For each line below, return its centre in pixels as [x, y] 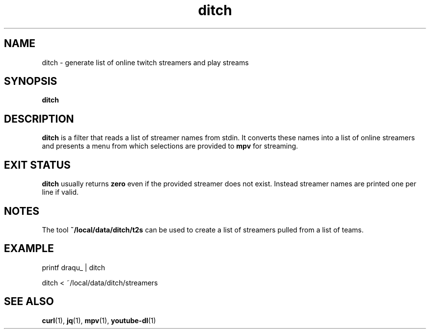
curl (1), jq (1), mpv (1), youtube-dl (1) [99, 320]
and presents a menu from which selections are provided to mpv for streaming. [170, 146]
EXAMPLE [29, 249]
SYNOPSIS [31, 81]
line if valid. [60, 192]
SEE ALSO [29, 302]
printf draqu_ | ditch [74, 267]
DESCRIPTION [39, 119]
